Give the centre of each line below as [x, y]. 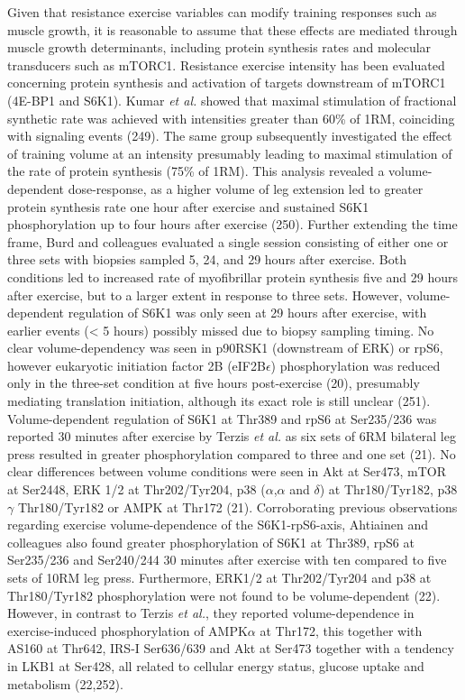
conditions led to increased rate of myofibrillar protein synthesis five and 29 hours [233, 276]
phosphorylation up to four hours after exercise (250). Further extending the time [232, 224]
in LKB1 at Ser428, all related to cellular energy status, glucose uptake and [216, 665]
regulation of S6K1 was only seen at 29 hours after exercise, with [247, 313]
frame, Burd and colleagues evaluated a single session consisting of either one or [228, 241]
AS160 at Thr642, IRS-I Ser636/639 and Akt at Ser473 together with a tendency [231, 648]
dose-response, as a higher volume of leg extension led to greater [246, 188]
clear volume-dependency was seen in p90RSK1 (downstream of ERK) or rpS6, [225, 348]
